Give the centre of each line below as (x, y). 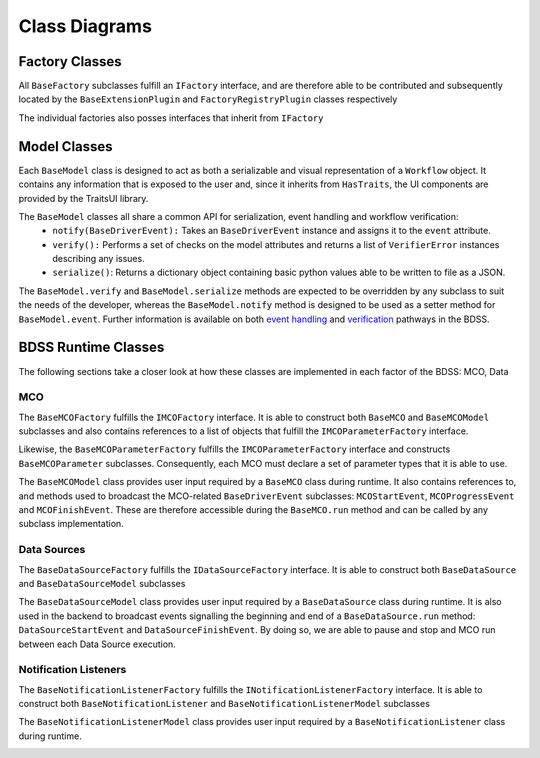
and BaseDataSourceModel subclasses (102, 583)
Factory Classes (70, 61)
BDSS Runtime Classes (91, 347)
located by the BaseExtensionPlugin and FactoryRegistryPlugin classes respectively (208, 99)
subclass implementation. (71, 524)
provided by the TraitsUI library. (83, 198)
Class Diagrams (85, 26)
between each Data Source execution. (97, 644)
